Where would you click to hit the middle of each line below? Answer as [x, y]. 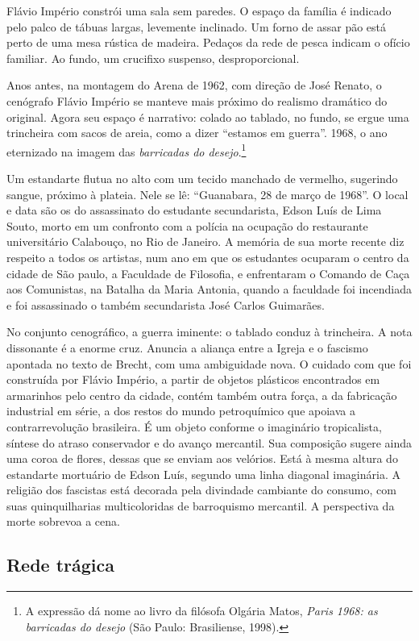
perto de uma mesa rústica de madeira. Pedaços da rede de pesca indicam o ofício [208, 42]
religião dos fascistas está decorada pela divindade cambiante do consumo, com [201, 490]
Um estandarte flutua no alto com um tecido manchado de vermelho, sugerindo [202, 178]
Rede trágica [61, 565]
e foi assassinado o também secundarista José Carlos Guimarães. [166, 304]
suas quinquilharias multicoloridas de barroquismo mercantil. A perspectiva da [201, 505]
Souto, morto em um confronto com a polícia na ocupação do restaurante [187, 225]
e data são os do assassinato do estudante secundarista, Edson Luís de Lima [194, 210]
